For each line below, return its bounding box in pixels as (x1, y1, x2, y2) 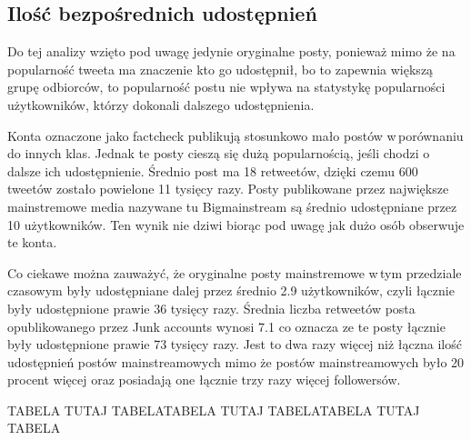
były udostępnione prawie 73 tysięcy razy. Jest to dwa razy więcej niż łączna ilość (7, 335, 462, 354)
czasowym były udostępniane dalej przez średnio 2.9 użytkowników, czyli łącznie (7, 281, 455, 300)
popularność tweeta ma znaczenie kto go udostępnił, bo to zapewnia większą (7, 59, 434, 78)
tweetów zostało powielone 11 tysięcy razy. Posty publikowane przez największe (7, 179, 449, 198)
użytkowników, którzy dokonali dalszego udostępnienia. (7, 95, 315, 114)
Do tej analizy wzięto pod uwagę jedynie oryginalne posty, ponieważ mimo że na (7, 42, 456, 61)
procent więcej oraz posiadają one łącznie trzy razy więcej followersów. (7, 370, 401, 389)
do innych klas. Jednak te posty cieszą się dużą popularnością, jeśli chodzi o (7, 144, 430, 163)
